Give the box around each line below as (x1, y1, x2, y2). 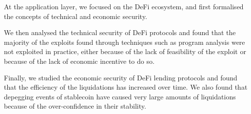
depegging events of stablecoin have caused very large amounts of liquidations (4, 91, 236, 101)
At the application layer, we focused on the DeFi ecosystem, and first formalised (4, 1, 244, 11)
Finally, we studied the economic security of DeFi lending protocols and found (4, 72, 237, 82)
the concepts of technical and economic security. (4, 11, 147, 21)
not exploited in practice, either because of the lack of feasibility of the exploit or (4, 46, 246, 57)
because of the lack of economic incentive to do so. (4, 56, 154, 66)
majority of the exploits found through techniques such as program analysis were (4, 37, 245, 47)
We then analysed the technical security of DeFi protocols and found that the (4, 27, 236, 38)
